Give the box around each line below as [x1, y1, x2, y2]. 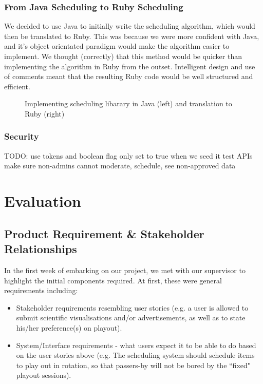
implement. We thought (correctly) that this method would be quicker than [4, 51, 242, 61]
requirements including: [4, 285, 78, 296]
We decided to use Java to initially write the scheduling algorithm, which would [4, 21, 255, 31]
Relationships [4, 241, 77, 257]
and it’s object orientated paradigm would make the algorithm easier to [4, 41, 230, 51]
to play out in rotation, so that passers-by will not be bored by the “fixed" [16, 359, 251, 370]
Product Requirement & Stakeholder [4, 225, 204, 241]
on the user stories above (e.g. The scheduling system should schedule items [16, 350, 255, 360]
